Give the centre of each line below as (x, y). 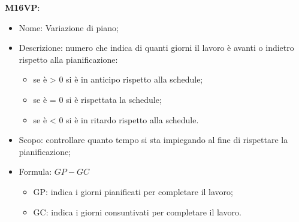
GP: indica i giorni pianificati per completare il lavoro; (133, 191)
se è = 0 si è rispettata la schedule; (97, 99)
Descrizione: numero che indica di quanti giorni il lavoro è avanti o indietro (156, 48)
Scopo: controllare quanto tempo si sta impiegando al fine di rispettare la (153, 140)
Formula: (35, 171)
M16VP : (22, 7)
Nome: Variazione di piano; (69, 27)
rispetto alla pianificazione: (68, 59)
